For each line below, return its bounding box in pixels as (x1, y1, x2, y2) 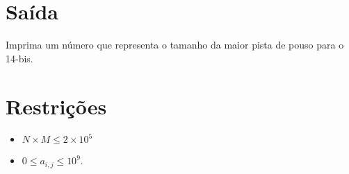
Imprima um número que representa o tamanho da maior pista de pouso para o (6, 37, 344, 52)
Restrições (6, 92, 107, 120)
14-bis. (6, 51, 33, 65)
